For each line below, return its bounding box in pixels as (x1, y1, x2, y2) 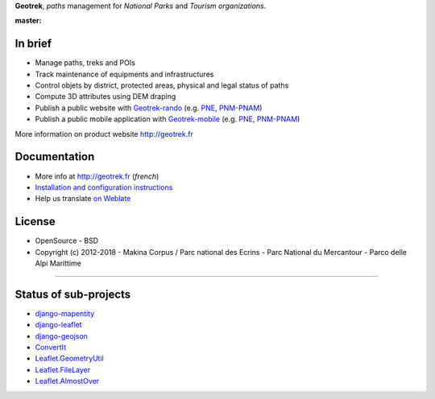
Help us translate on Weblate (35, 194, 131, 204)
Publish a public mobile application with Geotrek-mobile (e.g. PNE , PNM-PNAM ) (35, 114, 300, 124)
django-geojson (35, 331, 89, 341)
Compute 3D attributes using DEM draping (35, 92, 176, 101)
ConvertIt (35, 343, 67, 352)
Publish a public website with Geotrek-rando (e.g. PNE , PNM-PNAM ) (35, 103, 263, 113)
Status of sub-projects (14, 287, 131, 301)
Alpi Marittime (35, 258, 82, 269)
